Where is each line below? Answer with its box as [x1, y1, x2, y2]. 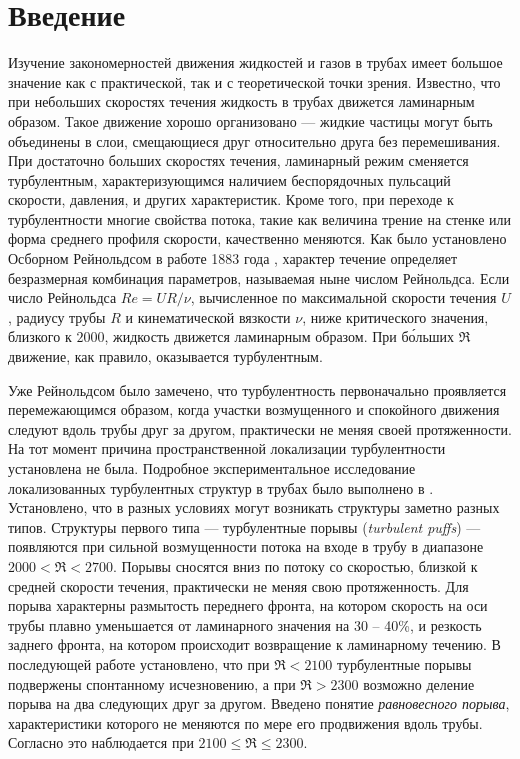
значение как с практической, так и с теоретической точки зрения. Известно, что [8, 71, 501, 92]
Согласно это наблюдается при [8, 732, 194, 753]
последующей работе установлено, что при [8, 653, 270, 674]
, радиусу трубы [8, 306, 106, 327]
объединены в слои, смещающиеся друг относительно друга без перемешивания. [8, 130, 501, 151]
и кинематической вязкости [125, 306, 291, 327]
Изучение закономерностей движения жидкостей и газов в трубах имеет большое [8, 52, 503, 73]
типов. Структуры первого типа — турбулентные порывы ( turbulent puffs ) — [8, 516, 481, 537]
